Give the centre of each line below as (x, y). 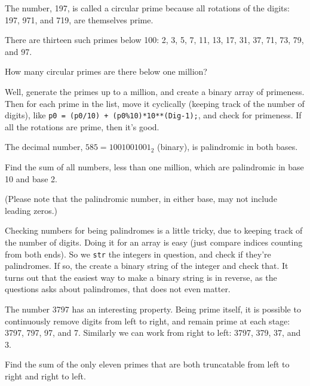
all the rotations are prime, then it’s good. (82, 126)
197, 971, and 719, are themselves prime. (79, 19)
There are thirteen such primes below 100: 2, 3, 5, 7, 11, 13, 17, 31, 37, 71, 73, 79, (154, 40)
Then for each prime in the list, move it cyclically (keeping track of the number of (155, 103)
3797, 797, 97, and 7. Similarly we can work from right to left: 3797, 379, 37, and (153, 333)
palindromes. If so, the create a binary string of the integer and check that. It (147, 266)
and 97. (19, 51)
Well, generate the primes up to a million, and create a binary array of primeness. (155, 91)
